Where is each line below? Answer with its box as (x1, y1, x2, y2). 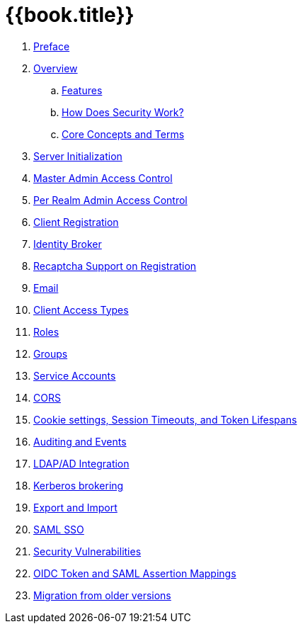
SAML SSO (33, 523, 84, 535)
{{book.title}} (5, 3, 135, 27)
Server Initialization (33, 149, 122, 162)
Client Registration (33, 215, 119, 228)
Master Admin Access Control (33, 171, 173, 184)
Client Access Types (33, 303, 129, 316)
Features (62, 84, 103, 96)
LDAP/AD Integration (33, 457, 130, 470)
